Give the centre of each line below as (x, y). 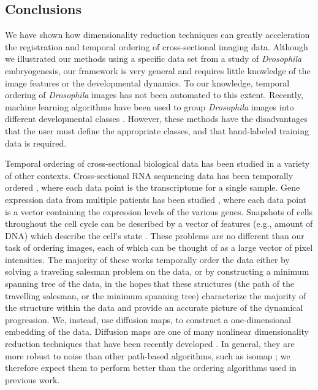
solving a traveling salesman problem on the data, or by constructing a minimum (157, 271)
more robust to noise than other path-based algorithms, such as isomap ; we (148, 355)
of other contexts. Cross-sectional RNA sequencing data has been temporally (149, 175)
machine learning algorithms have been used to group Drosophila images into (150, 106)
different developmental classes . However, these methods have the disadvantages (156, 119)
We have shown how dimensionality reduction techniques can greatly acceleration (157, 35)
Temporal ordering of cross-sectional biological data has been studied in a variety (157, 163)
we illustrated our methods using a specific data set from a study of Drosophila (153, 59)
